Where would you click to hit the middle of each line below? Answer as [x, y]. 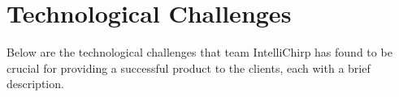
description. [35, 84]
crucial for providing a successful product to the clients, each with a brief [189, 67]
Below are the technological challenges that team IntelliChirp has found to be [199, 52]
